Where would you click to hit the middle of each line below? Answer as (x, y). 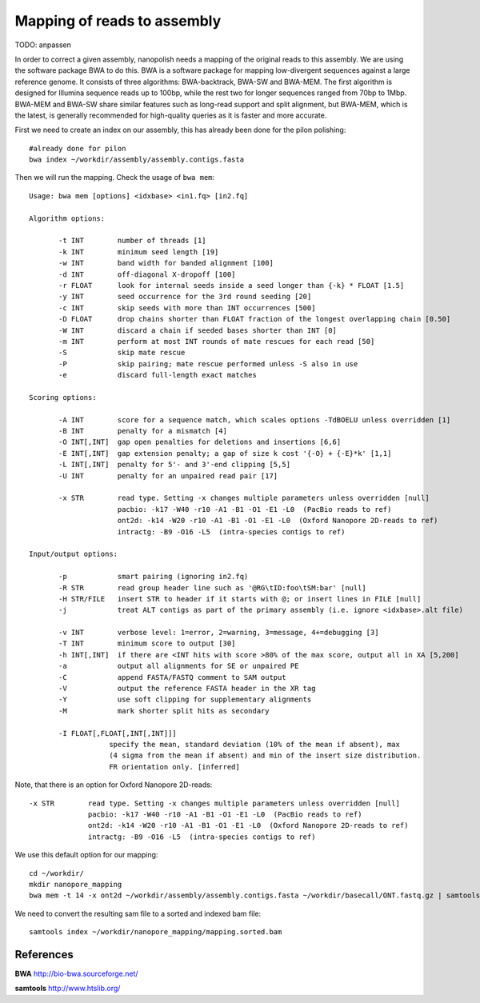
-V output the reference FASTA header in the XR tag (187, 689)
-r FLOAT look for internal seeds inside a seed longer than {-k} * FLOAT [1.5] (232, 285)
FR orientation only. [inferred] (174, 767)
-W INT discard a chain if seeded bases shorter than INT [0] (198, 330)
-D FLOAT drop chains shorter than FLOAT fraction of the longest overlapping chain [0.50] (255, 319)
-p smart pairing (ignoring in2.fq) (154, 577)
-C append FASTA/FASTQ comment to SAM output (173, 677)
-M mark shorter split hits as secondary (164, 711)
